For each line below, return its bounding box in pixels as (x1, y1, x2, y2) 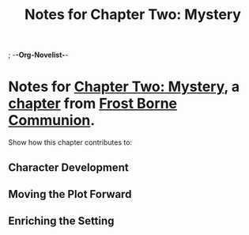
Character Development (8, 161, 129, 174)
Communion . (8, 112, 96, 130)
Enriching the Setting (8, 214, 115, 228)
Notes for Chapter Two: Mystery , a (8, 78, 240, 96)
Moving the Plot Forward (8, 188, 132, 201)
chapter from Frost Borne (8, 95, 178, 112)
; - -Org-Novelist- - (8, 50, 69, 60)
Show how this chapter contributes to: (8, 138, 133, 147)
